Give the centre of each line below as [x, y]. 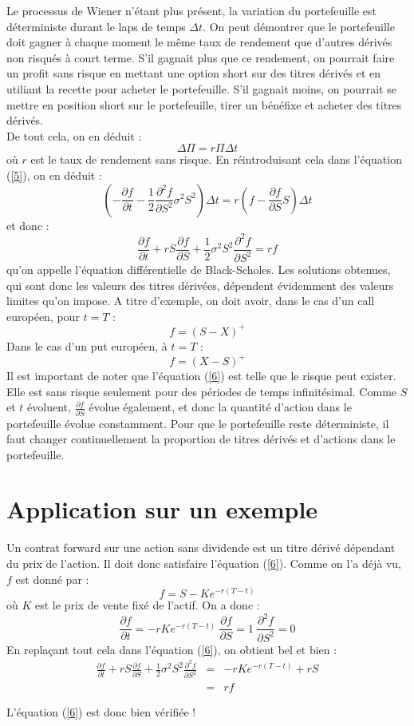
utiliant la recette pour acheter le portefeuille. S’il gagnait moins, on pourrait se [201, 88]
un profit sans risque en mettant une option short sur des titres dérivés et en [194, 73]
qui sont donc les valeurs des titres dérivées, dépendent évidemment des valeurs [200, 285]
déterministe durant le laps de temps [96, 26]
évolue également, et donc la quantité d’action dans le [220, 407]
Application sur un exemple [162, 509]
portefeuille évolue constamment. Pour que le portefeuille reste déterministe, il [198, 423]
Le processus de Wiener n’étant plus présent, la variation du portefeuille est [192, 10]
